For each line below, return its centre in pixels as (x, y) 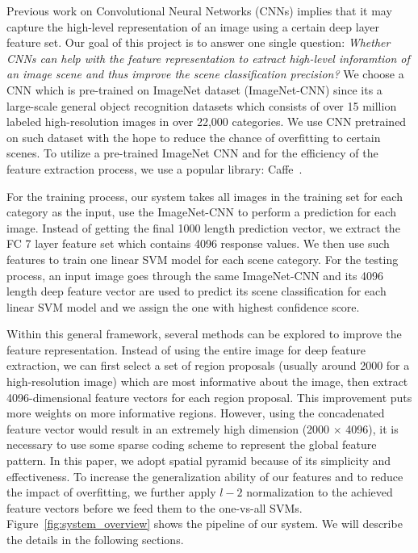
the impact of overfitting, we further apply (111, 492)
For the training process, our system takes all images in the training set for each (205, 196)
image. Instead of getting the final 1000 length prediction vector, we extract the (203, 227)
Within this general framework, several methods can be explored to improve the (204, 334)
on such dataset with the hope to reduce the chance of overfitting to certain (194, 137)
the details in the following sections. (95, 539)
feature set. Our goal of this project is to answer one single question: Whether (199, 42)
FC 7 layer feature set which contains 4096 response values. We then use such (198, 243)
